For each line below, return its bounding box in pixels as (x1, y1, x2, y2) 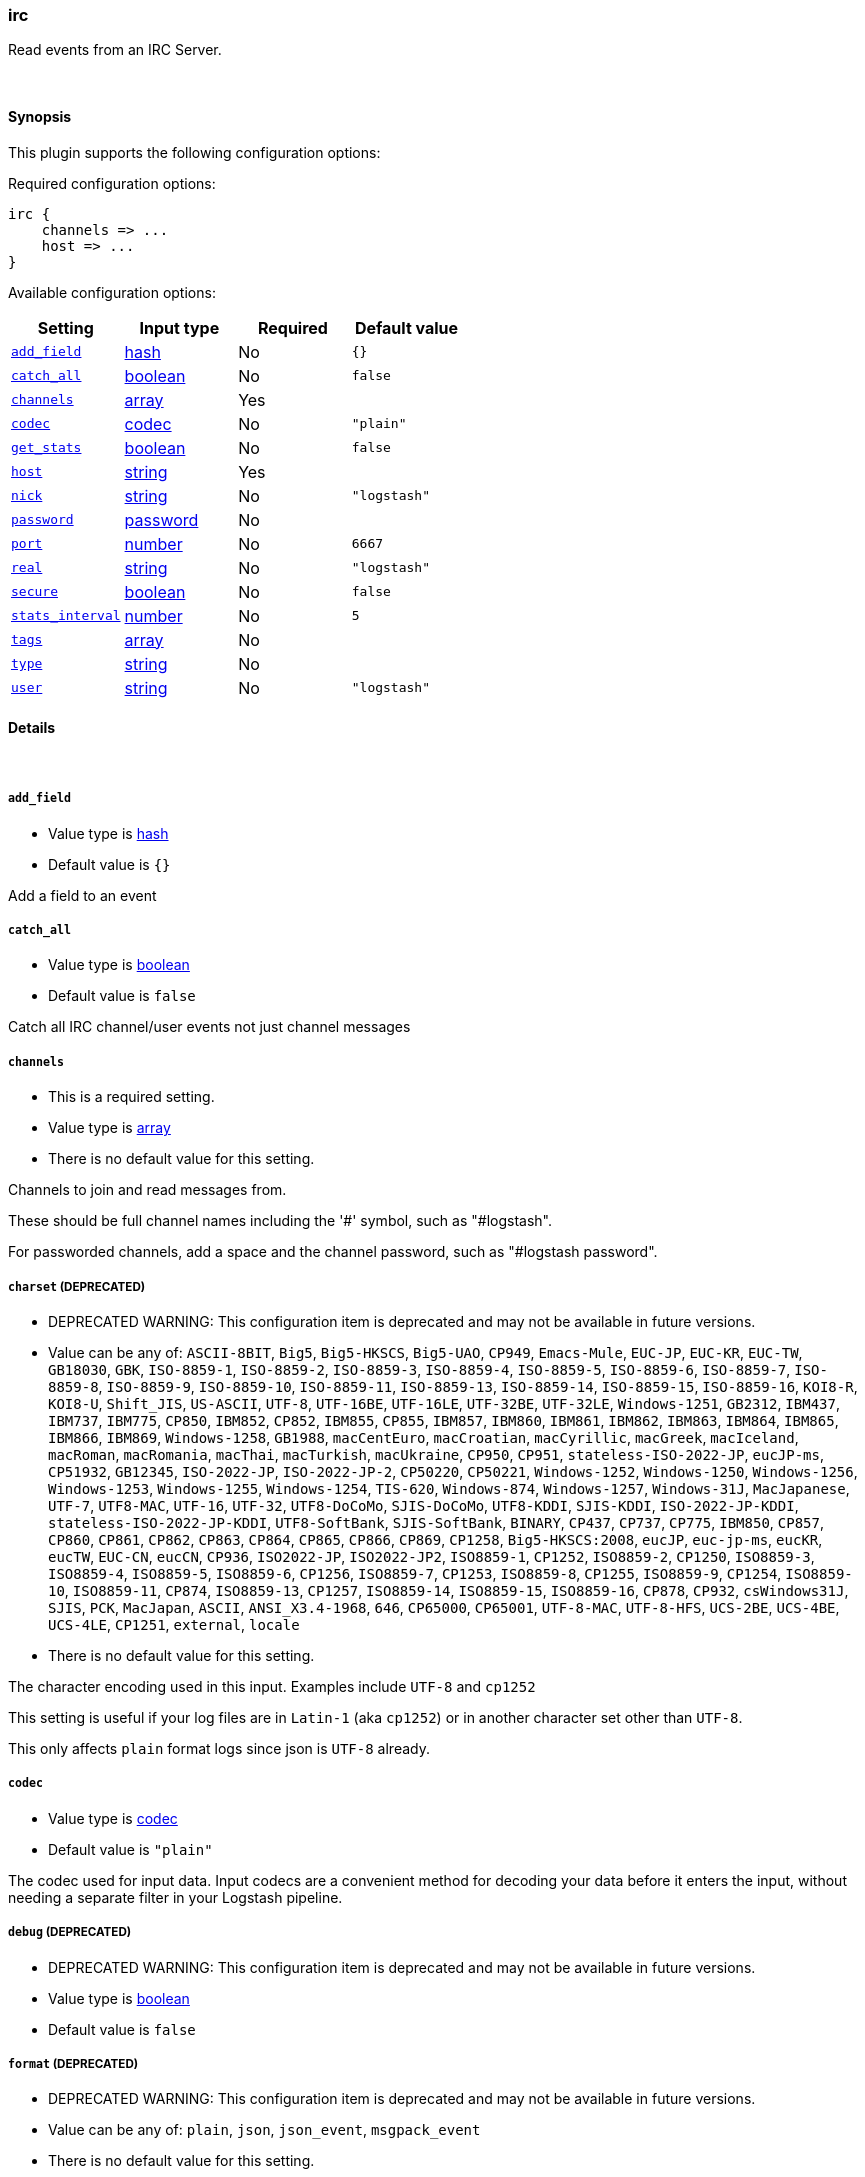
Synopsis (8, 107, 72, 125)
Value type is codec (48, 1809, 178, 1827)
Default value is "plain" (48, 1840, 213, 1858)
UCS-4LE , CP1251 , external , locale (48, 1615, 300, 1633)
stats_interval (11, 608, 121, 624)
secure (11, 584, 58, 600)
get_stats (11, 440, 82, 456)
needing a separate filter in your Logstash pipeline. (8, 1888, 343, 1906)
